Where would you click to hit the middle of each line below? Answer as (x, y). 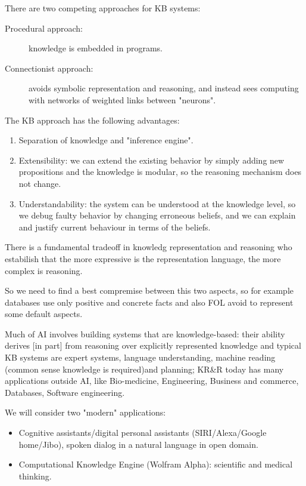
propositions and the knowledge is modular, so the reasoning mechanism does (160, 172)
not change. (40, 183)
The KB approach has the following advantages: (92, 120)
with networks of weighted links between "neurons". (122, 99)
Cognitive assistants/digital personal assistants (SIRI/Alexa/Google (143, 433)
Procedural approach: (44, 28)
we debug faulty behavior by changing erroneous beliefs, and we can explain (157, 215)
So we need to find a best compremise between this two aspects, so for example (149, 290)
